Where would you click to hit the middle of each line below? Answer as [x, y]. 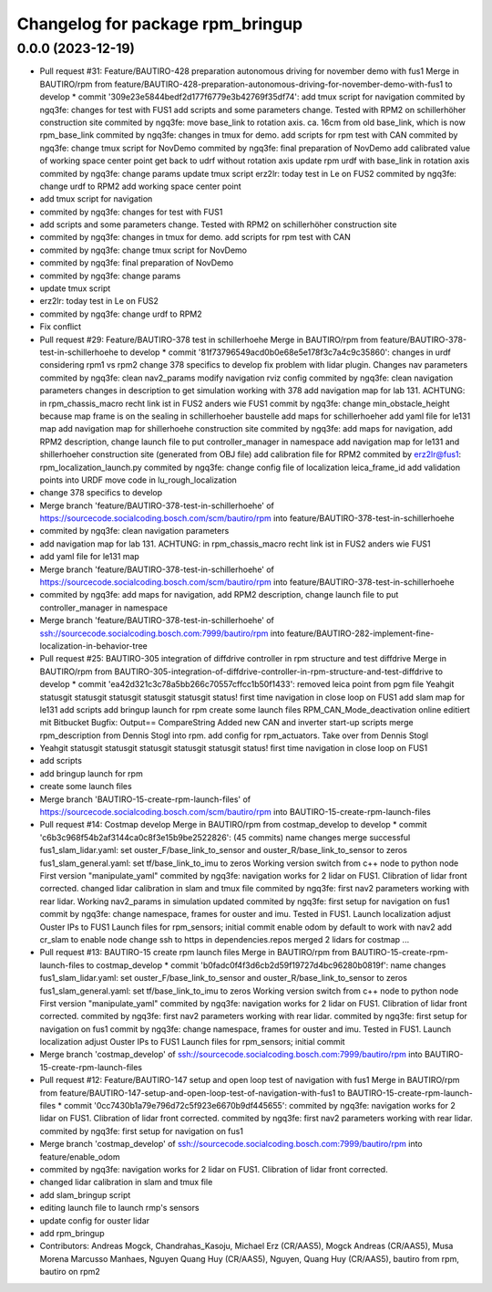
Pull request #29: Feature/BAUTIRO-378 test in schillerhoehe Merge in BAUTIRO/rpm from [209, 339]
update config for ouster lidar [95, 1220]
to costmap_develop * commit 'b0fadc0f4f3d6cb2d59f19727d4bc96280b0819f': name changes [266, 965]
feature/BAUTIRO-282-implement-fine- [360, 633]
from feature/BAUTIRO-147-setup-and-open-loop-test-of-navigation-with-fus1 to [192, 1093]
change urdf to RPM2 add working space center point [140, 186]
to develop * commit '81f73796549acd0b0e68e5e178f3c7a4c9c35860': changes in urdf [285, 352]
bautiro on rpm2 [70, 1272]
